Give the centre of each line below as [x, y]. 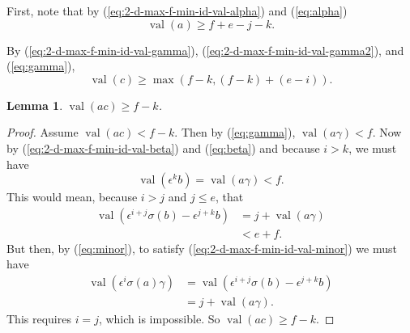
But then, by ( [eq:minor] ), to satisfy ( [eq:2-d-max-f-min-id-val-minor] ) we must [202, 248]
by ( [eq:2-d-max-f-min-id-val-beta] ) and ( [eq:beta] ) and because [163, 148]
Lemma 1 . [35, 105]
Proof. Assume [43, 132]
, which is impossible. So [159, 319]
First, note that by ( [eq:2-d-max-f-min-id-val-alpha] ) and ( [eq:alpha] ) [177, 11]
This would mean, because [72, 197]
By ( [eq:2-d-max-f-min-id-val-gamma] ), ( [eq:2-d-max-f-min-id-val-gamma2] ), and [205, 50]
